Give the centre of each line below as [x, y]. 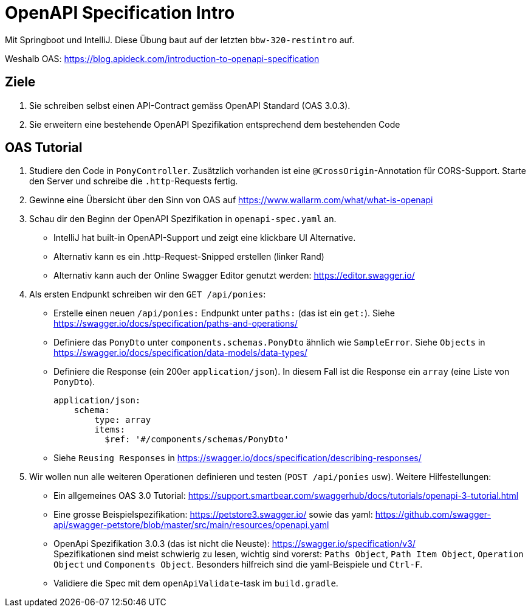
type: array [123, 420]
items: [110, 430]
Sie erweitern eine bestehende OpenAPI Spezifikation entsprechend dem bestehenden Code [215, 124]
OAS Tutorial [44, 148]
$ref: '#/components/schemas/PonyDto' [197, 440]
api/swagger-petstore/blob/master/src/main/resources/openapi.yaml [191, 525]
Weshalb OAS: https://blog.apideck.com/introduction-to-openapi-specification [162, 58]
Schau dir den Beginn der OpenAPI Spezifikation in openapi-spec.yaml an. [183, 219]
